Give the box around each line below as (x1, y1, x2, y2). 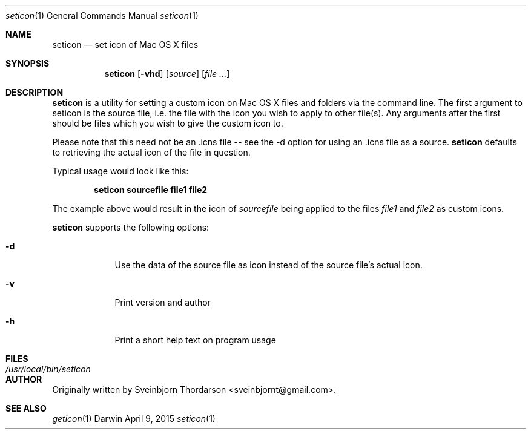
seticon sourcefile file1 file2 (94, 185, 208, 195)
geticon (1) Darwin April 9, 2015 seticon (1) (52, 413, 216, 424)
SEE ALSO (5, 403, 47, 413)
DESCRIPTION (5, 87, 64, 97)
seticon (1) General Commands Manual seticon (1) (5, 10, 199, 21)
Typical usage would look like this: (52, 166, 189, 176)
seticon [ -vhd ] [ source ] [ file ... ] (104, 68, 230, 79)
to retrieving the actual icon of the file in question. (52, 147, 251, 157)
